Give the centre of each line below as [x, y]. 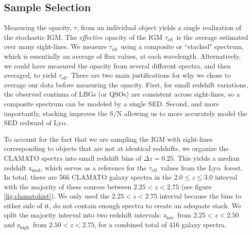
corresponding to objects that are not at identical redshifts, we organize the [116, 148]
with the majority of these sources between [68, 186]
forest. [233, 167]
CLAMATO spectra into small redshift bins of [73, 158]
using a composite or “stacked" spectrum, [182, 46]
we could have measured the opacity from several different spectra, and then [118, 65]
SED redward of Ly [33, 123]
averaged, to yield [30, 75]
